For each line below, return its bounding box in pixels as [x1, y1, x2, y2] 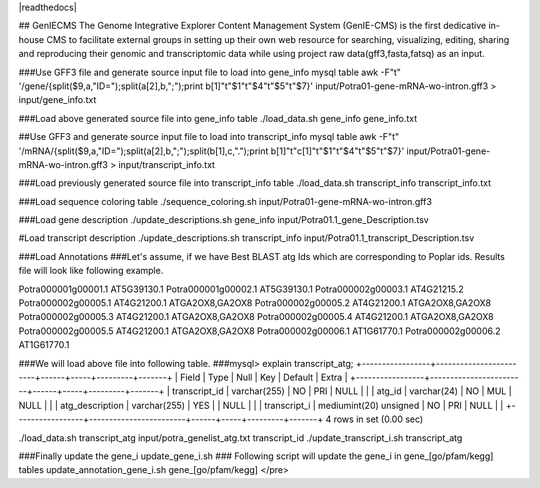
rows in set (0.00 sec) [333, 413, 424, 425]
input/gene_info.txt [18, 94, 97, 106]
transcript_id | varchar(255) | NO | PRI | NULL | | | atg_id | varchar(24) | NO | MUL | [171, 385, 512, 397]
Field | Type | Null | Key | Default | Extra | [180, 371, 349, 383]
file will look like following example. [18, 265, 164, 277]
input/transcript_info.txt [118, 158, 215, 170]
